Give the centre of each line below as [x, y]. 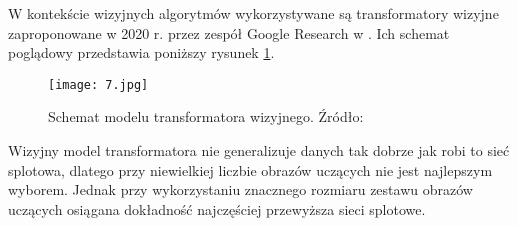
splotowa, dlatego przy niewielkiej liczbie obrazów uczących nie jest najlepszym [250, 169]
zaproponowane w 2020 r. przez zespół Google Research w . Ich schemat [229, 32]
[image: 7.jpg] [98, 84]
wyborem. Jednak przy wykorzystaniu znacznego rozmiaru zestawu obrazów [240, 189]
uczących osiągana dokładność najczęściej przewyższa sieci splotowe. [217, 208]
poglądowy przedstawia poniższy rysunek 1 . [141, 52]
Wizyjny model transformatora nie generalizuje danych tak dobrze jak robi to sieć [259, 150]
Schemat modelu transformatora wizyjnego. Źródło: [206, 116]
